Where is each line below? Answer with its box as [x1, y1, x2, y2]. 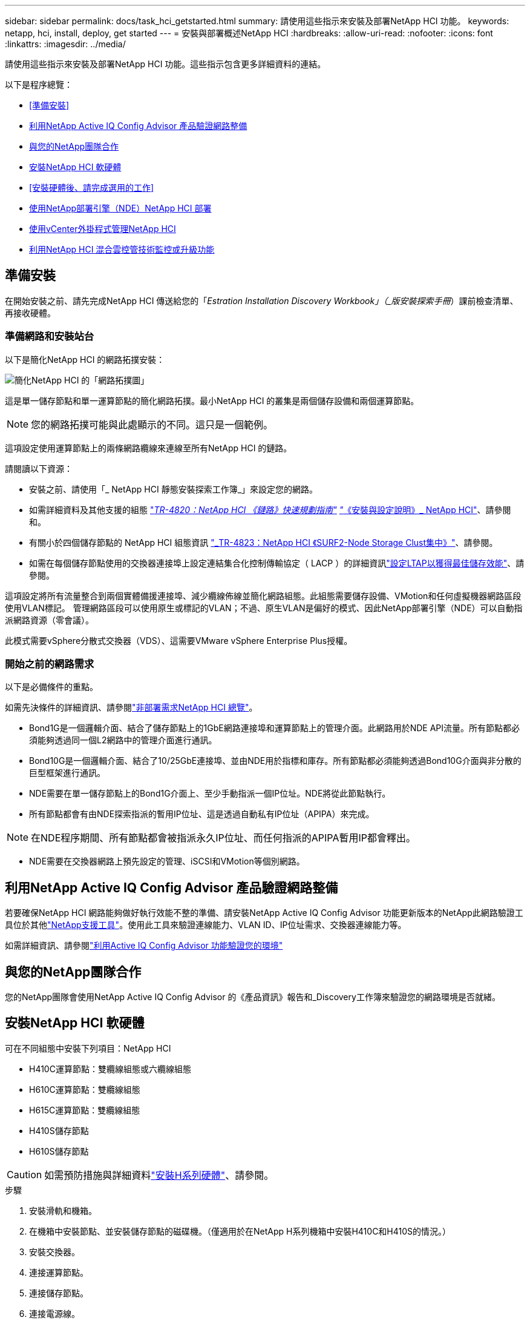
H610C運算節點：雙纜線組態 [29, 1084, 140, 1095]
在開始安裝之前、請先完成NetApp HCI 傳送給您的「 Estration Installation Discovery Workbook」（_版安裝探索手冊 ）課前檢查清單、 [5, 295, 519, 306]
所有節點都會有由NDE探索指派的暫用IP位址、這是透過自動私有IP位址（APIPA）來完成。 [29, 809, 375, 820]
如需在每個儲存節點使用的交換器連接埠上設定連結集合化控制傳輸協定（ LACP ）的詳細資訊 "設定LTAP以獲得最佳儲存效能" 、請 [29, 557, 525, 568]
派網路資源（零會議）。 [5, 614, 94, 625]
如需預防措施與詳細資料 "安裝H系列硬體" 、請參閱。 [44, 1169, 274, 1181]
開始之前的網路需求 [5, 657, 94, 670]
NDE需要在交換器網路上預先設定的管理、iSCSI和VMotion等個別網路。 [29, 856, 305, 867]
